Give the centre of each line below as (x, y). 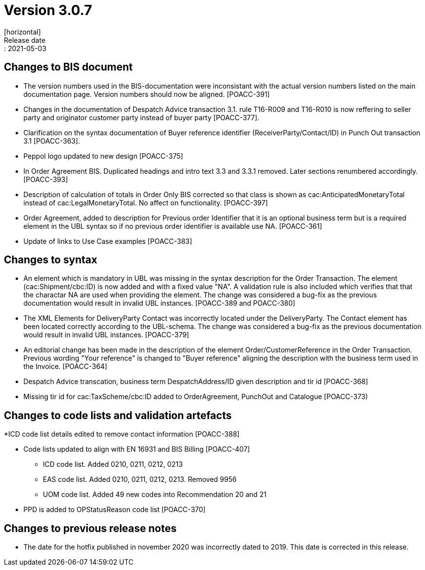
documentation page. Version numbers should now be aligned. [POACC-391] (147, 94)
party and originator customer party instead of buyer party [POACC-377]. (141, 117)
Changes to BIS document (68, 67)
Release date (25, 40)
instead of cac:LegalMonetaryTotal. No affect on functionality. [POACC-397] (146, 202)
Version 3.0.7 (48, 10)
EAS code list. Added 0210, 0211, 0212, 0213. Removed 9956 (140, 479)
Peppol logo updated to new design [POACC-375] (103, 156)
